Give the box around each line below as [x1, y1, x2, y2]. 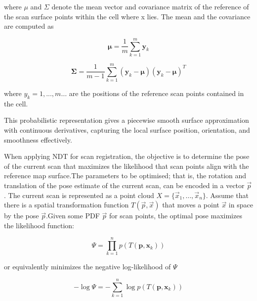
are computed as [4, 21, 54, 31]
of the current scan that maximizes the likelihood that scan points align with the [4, 160, 249, 171]
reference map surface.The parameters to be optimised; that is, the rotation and [4, 170, 247, 181]
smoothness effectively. [4, 134, 72, 145]
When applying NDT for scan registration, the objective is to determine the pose [4, 151, 250, 161]
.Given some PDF [45, 210, 100, 221]
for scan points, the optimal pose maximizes [109, 210, 242, 221]
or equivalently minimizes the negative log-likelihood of [4, 261, 171, 272]
